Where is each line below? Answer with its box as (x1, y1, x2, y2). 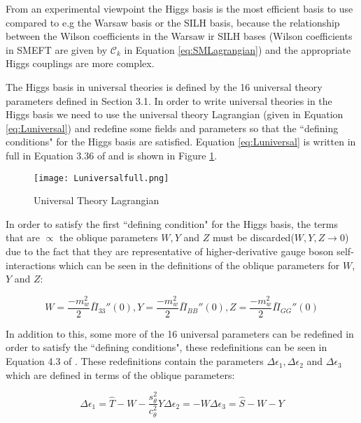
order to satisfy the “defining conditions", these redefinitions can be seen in (6, 340, 327, 354)
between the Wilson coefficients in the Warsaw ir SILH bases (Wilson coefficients (6, 29, 353, 43)
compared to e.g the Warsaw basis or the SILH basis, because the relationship (6, 15, 340, 29)
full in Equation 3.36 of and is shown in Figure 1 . (6, 148, 218, 162)
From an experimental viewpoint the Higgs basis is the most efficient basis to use (6, 1, 353, 15)
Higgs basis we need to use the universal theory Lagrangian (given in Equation (6, 107, 344, 122)
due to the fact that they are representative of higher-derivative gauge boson (6, 243, 334, 258)
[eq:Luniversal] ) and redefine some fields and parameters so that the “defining (6, 120, 339, 135)
